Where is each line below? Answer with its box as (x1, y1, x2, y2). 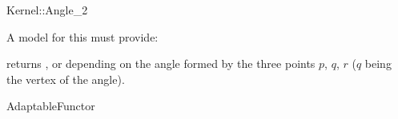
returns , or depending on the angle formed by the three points (6, 55, 316, 72)
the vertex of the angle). (6, 70, 125, 87)
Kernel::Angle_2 (6, 2, 88, 18)
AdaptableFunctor (6, 97, 95, 114)
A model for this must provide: (6, 28, 159, 45)
